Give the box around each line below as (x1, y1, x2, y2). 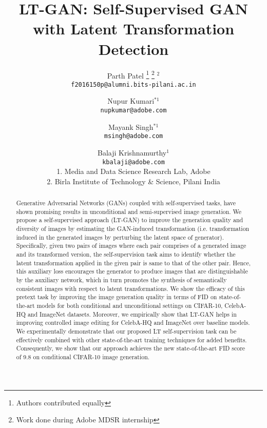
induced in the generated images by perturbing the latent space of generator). (16, 232, 224, 241)
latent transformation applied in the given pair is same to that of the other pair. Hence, (16, 258, 251, 267)
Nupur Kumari (107, 95, 155, 106)
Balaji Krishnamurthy (98, 147, 167, 158)
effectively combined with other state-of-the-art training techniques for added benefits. (16, 335, 247, 344)
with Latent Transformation (32, 18, 235, 39)
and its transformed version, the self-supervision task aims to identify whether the (16, 250, 236, 259)
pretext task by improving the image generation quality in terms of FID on (16, 293, 217, 301)
